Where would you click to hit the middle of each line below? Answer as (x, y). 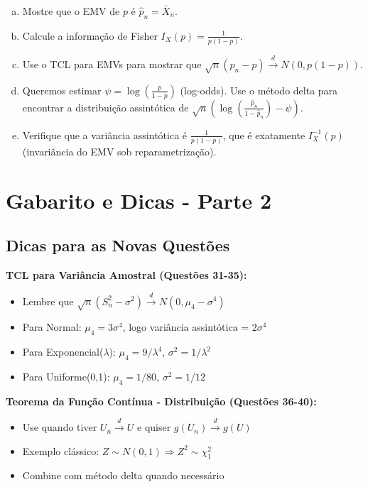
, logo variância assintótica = (186, 327)
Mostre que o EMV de (71, 11)
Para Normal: (52, 327)
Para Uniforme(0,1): (66, 376)
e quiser (154, 427)
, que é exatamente (264, 135)
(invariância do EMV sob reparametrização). (119, 151)
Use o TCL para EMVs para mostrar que (112, 64)
